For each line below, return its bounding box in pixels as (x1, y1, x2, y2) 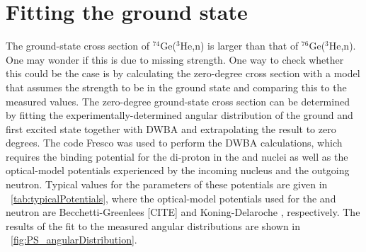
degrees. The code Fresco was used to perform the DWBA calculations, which (6, 135, 343, 150)
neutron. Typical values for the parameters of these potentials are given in (6, 177, 328, 192)
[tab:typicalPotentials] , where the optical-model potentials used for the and (11, 190, 336, 205)
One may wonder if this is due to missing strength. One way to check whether (6, 52, 344, 67)
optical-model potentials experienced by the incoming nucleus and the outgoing (6, 163, 350, 178)
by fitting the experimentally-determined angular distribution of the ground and (6, 108, 353, 122)
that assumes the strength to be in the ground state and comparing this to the (6, 79, 347, 94)
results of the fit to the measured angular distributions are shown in (6, 218, 301, 233)
